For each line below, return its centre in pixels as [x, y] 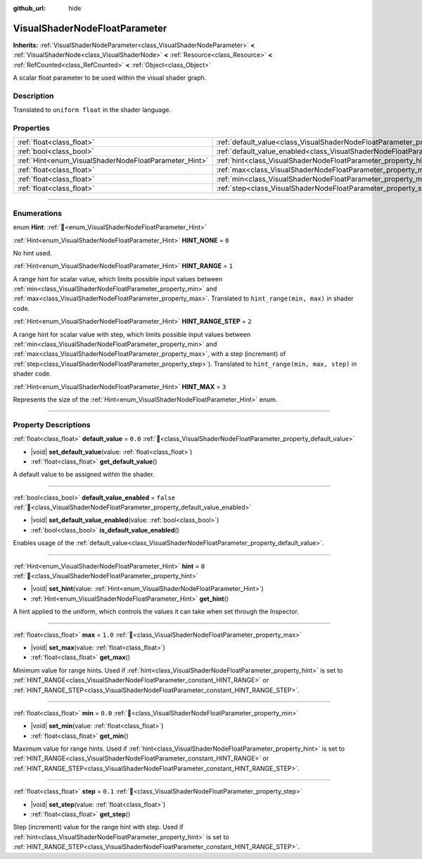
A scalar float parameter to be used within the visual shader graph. [110, 78]
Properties [32, 128]
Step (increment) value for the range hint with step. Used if [98, 827]
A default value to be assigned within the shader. [84, 474]
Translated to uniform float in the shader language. [92, 110]
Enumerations [38, 213]
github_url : [29, 8]
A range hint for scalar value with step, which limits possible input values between [132, 334]
